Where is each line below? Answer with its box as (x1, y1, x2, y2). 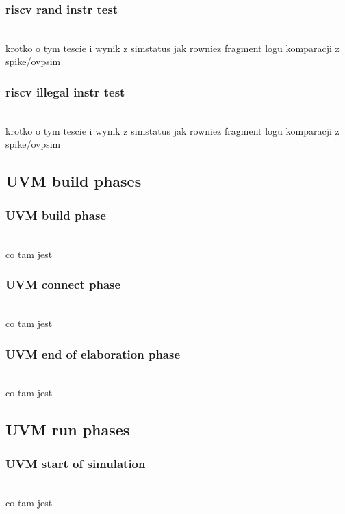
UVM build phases (5, 170, 142, 192)
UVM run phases (5, 419, 130, 440)
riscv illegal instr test (5, 83, 125, 100)
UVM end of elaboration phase (5, 345, 181, 362)
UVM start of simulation (5, 454, 146, 472)
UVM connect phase (5, 276, 121, 293)
